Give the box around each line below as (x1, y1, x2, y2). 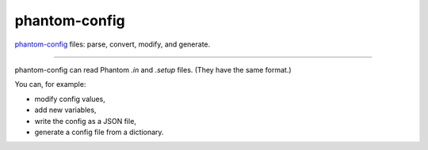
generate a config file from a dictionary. (34, 127, 164, 137)
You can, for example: (14, 80, 86, 89)
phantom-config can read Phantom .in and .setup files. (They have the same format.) (14, 65, 292, 74)
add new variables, (34, 105, 97, 114)
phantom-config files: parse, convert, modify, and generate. (14, 39, 211, 49)
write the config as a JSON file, (34, 116, 136, 126)
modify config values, (34, 94, 106, 103)
